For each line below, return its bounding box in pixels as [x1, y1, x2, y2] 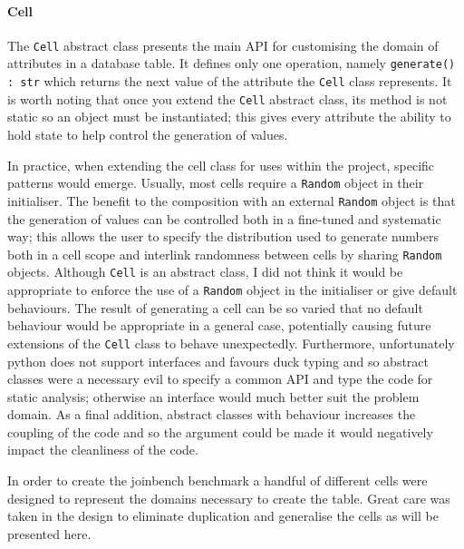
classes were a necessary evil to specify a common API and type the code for [7, 369, 433, 388]
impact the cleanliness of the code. [7, 440, 198, 459]
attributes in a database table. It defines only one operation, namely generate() [7, 54, 456, 73]
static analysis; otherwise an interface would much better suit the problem [7, 387, 420, 406]
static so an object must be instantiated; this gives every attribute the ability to [7, 107, 451, 126]
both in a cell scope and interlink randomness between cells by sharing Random [7, 244, 442, 263]
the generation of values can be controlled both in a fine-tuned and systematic [7, 209, 441, 228]
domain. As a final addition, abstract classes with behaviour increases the [7, 405, 416, 424]
